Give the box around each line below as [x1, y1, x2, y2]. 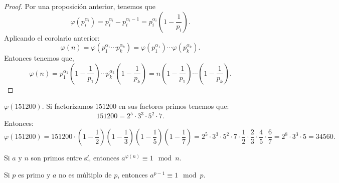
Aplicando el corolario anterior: [4, 32, 100, 43]
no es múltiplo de [59, 169, 112, 179]
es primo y [18, 169, 51, 179]
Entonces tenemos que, [4, 53, 74, 63]
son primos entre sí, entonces [31, 152, 119, 163]
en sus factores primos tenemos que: [118, 101, 229, 111]
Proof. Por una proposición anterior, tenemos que [4, 1, 155, 11]
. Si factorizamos [42, 101, 93, 111]
